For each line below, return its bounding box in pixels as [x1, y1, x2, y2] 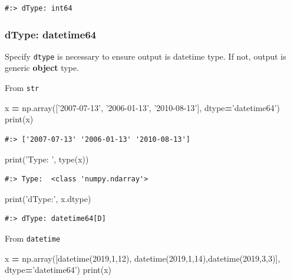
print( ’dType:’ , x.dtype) [5, 192, 91, 204]
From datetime [5, 232, 61, 244]
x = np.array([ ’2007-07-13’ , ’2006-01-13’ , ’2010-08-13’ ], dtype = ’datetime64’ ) [5, 101, 280, 113]
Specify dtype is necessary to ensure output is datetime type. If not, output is [5, 50, 286, 62]
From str [5, 82, 39, 94]
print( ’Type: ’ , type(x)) [5, 152, 89, 165]
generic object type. [5, 61, 80, 74]
